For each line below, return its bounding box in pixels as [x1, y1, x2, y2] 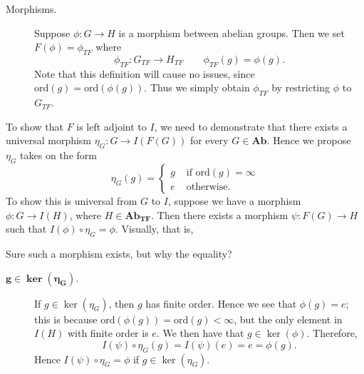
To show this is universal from [6, 193, 137, 208]
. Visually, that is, [115, 221, 194, 236]
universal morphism [6, 133, 92, 148]
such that [6, 221, 47, 236]
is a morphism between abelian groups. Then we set [118, 25, 345, 40]
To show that [6, 118, 63, 133]
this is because [34, 311, 98, 326]
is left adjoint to [76, 118, 147, 133]
